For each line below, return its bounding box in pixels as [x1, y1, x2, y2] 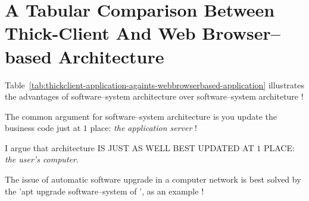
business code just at [5, 122, 81, 134]
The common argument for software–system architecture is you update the [5, 110, 277, 122]
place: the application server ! [90, 122, 197, 134]
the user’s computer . [5, 153, 79, 165]
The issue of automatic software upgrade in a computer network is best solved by [5, 173, 301, 186]
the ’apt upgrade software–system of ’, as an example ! [5, 184, 204, 197]
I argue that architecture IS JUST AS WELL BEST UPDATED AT [5, 141, 254, 154]
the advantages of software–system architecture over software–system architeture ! [5, 90, 304, 103]
